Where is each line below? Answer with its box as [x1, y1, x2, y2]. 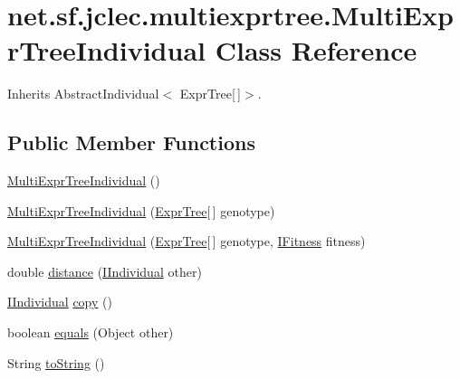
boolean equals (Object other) [7, 323, 174, 342]
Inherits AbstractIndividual [7, 84, 159, 103]
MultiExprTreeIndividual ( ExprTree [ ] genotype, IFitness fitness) [7, 232, 366, 251]
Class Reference [215, 32, 417, 69]
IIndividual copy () [7, 292, 112, 311]
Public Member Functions [7, 128, 255, 156]
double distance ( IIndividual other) [7, 261, 202, 280]
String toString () [7, 353, 105, 372]
